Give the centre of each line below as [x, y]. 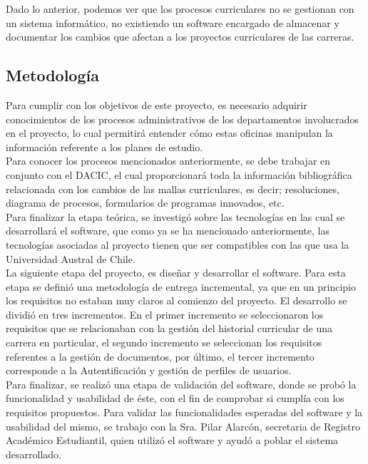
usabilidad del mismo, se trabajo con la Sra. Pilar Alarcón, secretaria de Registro [183, 426]
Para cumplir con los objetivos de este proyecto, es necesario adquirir [157, 104]
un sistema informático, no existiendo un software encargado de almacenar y [173, 22]
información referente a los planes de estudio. [104, 146]
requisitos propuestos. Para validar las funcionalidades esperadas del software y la [184, 412]
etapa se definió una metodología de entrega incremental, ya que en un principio [181, 286]
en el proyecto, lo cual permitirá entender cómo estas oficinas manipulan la [169, 133]
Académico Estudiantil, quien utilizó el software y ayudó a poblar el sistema [172, 440]
